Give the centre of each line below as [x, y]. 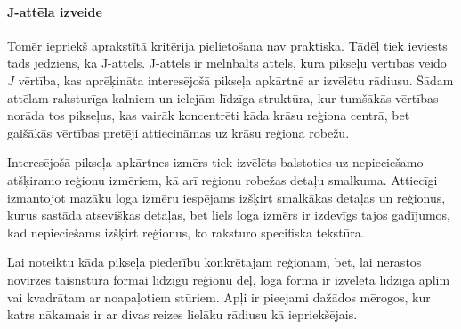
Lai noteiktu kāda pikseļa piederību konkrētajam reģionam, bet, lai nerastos [214, 262]
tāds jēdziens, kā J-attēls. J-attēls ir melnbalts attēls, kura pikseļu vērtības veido [227, 63]
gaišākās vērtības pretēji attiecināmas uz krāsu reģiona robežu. [178, 132]
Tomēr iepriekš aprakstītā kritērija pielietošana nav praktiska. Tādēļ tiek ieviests [227, 45]
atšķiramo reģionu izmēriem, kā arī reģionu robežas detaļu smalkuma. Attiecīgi [222, 179]
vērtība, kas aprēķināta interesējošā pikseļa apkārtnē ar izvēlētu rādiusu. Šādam [236, 80]
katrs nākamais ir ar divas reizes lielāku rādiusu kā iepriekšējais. [182, 314]
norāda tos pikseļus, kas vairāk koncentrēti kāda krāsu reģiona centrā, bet [209, 115]
